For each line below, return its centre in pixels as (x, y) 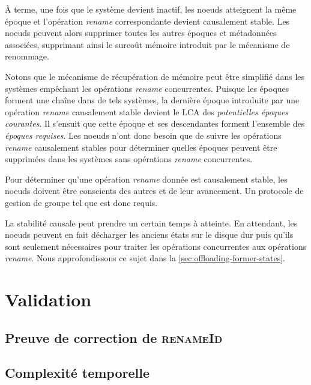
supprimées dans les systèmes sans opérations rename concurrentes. (129, 159)
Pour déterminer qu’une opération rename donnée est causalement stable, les (146, 179)
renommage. (27, 56)
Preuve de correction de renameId (114, 337)
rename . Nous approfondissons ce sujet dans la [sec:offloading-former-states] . (145, 258)
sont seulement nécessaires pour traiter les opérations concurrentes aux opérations (156, 246)
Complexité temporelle (77, 373)
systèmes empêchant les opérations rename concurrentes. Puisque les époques (147, 88)
